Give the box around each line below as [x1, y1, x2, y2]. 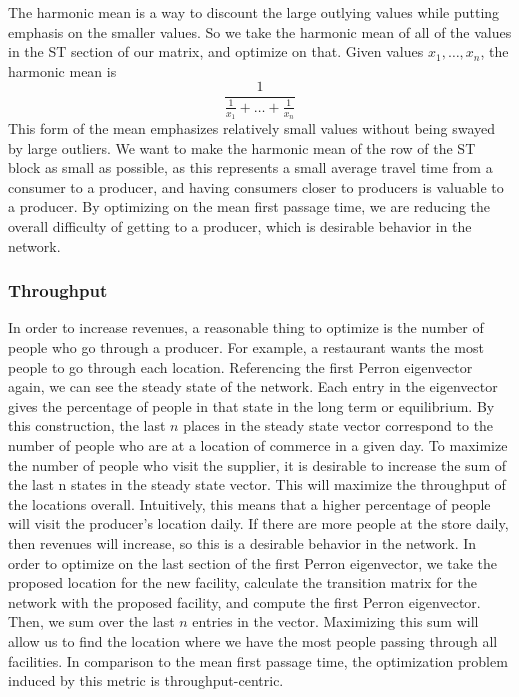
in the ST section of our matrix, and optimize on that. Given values [8, 41, 424, 62]
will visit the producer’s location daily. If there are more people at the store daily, [8, 513, 509, 534]
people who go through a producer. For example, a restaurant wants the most [8, 337, 484, 357]
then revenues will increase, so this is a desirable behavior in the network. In [8, 532, 477, 553]
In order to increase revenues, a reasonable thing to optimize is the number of [8, 317, 484, 338]
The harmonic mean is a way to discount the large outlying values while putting [8, 2, 500, 22]
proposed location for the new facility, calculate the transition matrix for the [8, 572, 477, 593]
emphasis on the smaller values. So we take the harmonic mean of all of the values [8, 21, 512, 42]
